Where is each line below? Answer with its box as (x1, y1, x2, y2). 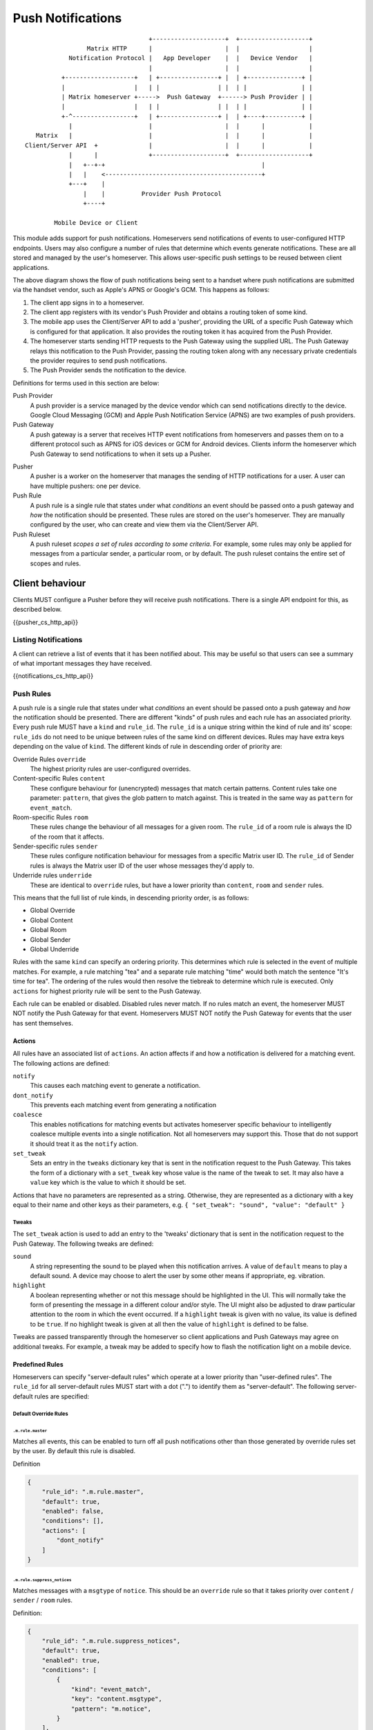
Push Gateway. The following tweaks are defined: (12, 1239, 154, 1248)
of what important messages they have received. (12, 659, 152, 668)
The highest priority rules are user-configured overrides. (30, 765, 191, 773)
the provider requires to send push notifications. (30, 356, 167, 365)
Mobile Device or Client (54, 219, 138, 226)
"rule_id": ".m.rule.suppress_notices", (41, 1637, 181, 1645)
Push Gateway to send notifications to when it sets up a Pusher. (30, 450, 211, 458)
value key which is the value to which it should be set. (30, 1178, 186, 1187)
